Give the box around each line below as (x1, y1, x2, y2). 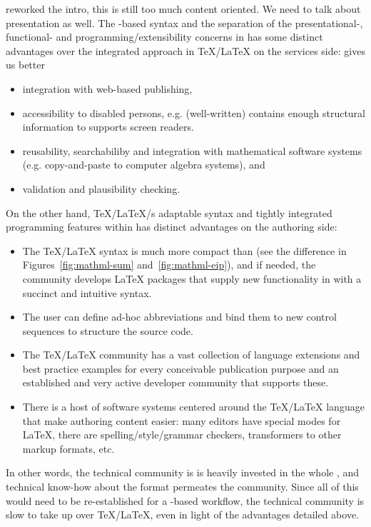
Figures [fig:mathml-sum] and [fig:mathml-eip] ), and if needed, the (22, 257, 316, 272)
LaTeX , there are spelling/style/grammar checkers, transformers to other (22, 427, 342, 442)
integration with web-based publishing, (22, 81, 193, 96)
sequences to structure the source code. (22, 323, 193, 338)
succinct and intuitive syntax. (22, 285, 152, 300)
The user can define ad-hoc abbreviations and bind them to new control (22, 309, 337, 324)
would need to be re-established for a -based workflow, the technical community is (6, 493, 365, 508)
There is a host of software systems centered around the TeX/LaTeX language (22, 399, 365, 414)
